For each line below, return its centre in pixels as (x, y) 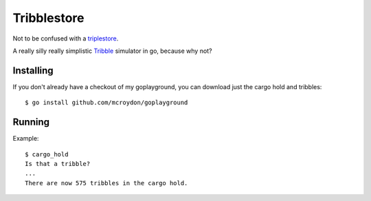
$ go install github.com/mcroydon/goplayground (106, 103)
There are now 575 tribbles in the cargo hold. (106, 183)
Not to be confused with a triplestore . (66, 38)
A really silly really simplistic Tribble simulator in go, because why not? (112, 51)
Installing (33, 70)
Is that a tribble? (58, 164)
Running (31, 122)
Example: (26, 139)
